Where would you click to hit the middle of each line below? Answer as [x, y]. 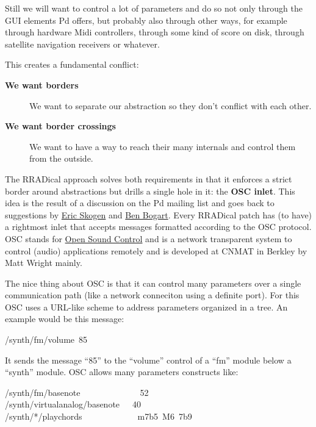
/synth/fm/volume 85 [46, 339]
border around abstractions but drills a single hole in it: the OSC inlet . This [150, 191]
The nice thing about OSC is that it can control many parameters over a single [153, 283]
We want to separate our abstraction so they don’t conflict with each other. [171, 105]
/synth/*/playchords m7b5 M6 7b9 [99, 416]
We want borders [42, 84]
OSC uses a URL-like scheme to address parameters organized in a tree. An [146, 307]
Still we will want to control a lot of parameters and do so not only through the [154, 8]
